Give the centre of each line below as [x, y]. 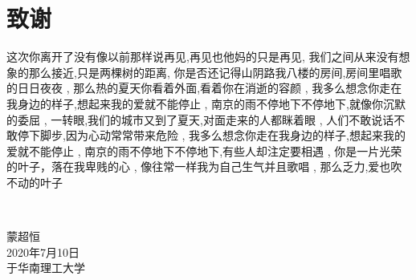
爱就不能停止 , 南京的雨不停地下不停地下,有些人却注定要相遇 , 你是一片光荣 [204, 150]
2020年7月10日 [43, 252]
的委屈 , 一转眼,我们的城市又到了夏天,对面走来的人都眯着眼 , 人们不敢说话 [200, 119]
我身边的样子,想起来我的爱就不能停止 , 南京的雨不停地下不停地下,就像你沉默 [206, 103]
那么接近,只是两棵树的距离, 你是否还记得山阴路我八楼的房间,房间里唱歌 [215, 72]
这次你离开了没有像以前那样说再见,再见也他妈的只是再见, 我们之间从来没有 [203, 57]
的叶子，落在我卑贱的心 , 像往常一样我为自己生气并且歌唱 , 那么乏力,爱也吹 [204, 166]
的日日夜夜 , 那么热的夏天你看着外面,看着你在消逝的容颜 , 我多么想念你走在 [204, 88]
